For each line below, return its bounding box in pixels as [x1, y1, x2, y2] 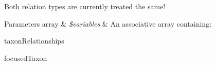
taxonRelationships [4, 35, 64, 46]
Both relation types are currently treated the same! [4, 1, 166, 11]
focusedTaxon [4, 52, 47, 63]
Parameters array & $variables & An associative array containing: [4, 18, 212, 29]
